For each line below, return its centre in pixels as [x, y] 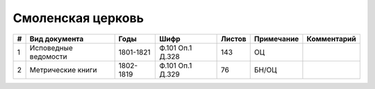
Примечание [276, 39]
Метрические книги [63, 70]
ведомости [48, 57]
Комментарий [332, 39]
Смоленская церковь [78, 18]
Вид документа [57, 39]
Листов [234, 39]
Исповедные [51, 48]
